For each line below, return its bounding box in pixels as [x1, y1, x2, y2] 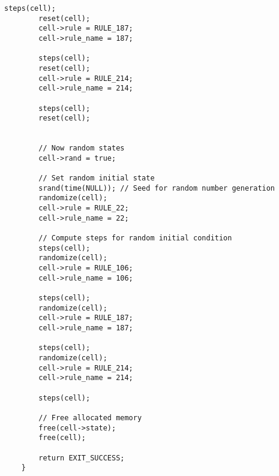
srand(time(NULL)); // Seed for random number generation [38, 183, 275, 192]
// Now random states [38, 144, 125, 153]
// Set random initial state [38, 174, 155, 183]
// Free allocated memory [38, 413, 142, 422]
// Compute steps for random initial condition [38, 234, 232, 243]
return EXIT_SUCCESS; [38, 453, 125, 462]
